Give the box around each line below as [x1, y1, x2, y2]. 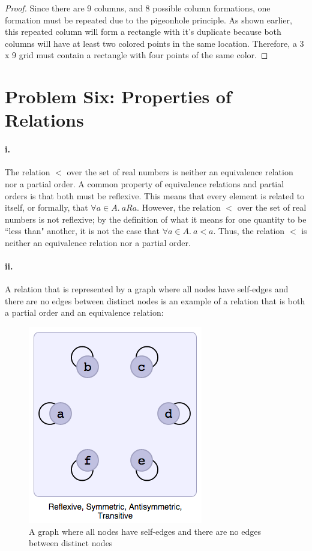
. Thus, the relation [213, 224, 285, 237]
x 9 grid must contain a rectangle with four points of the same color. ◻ [5, 49, 268, 61]
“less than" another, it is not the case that [5, 224, 160, 237]
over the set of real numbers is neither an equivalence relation [67, 166, 293, 178]
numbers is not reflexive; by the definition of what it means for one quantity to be [5, 212, 307, 225]
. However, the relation [137, 201, 221, 214]
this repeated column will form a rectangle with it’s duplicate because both [5, 25, 281, 38]
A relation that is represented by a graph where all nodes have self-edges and [5, 283, 289, 295]
